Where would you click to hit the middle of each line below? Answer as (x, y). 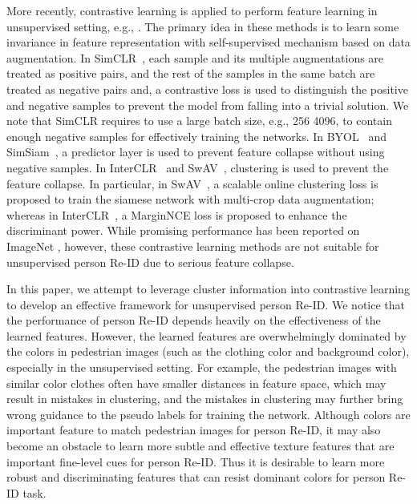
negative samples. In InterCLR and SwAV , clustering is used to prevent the (198, 167)
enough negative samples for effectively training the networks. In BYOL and (197, 136)
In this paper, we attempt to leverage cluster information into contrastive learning (208, 289)
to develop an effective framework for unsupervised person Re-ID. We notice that (206, 304)
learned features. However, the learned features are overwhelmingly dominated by (206, 335)
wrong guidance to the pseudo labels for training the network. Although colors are (208, 414)
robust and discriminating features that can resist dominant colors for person (196, 477)
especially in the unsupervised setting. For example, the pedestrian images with (202, 367)
